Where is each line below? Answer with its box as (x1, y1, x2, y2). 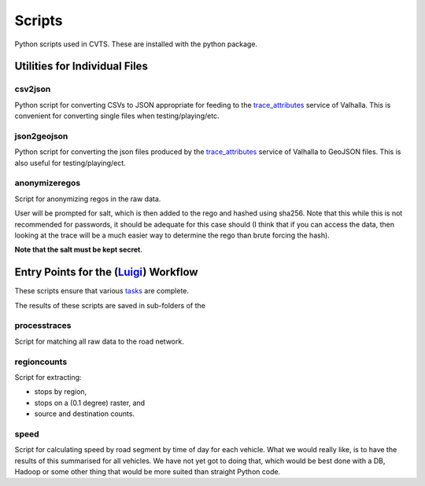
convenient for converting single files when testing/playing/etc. (14, 111, 220, 121)
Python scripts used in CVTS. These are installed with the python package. (14, 39, 258, 49)
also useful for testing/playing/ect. (14, 158, 126, 168)
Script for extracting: (14, 372, 82, 381)
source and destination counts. (34, 409, 135, 418)
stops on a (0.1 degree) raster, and (34, 398, 146, 407)
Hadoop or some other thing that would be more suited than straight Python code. (14, 467, 281, 476)
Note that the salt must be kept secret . (14, 245, 143, 255)
